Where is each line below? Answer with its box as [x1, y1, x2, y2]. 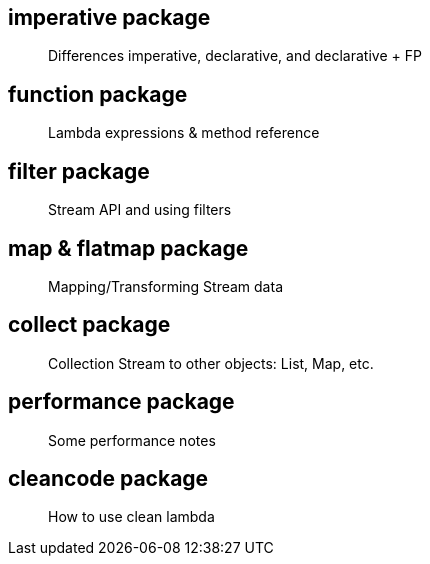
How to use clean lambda [48, 508, 215, 526]
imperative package [8, 5, 211, 30]
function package [8, 81, 188, 107]
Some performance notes [48, 431, 216, 449]
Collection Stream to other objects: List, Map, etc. [48, 354, 374, 372]
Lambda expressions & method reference [48, 124, 320, 142]
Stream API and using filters [48, 201, 232, 219]
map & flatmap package [8, 235, 249, 261]
